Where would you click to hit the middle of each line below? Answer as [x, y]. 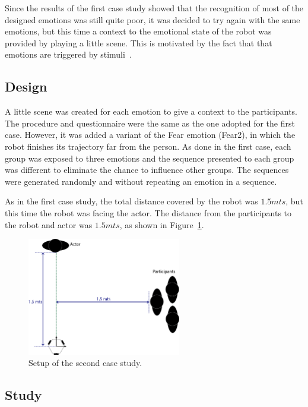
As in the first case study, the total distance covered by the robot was [131, 201]
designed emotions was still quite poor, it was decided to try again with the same [153, 19]
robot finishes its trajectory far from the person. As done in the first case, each [148, 146]
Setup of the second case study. [85, 363]
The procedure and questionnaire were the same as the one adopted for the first [150, 123]
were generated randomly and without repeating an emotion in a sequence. [141, 181]
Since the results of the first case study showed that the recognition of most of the [154, 8]
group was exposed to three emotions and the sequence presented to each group [150, 158]
